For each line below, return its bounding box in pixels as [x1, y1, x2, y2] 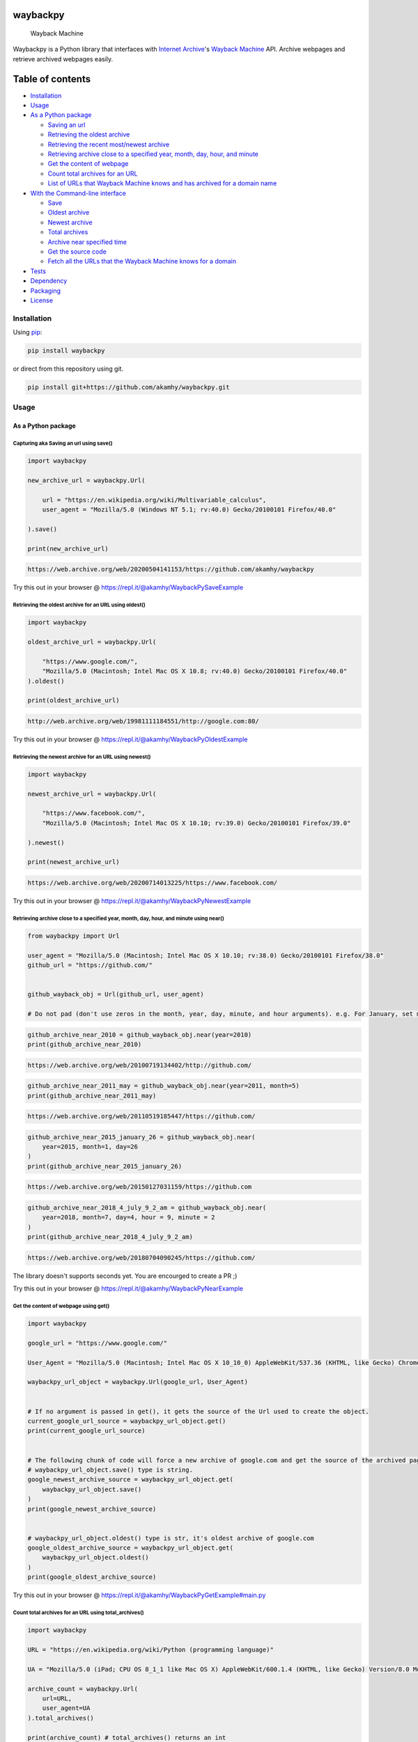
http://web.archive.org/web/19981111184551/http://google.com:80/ [27, 717, 259, 725]
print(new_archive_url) [27, 544, 109, 553]
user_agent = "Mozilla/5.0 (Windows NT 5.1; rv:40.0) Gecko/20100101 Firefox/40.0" [42, 506, 336, 514]
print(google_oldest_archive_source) [27, 1573, 157, 1581]
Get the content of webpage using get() [13, 1302, 110, 1309]
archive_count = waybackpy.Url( [27, 1685, 139, 1693]
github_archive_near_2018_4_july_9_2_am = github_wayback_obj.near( [27, 1204, 267, 1212]
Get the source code [47, 247, 107, 256]
